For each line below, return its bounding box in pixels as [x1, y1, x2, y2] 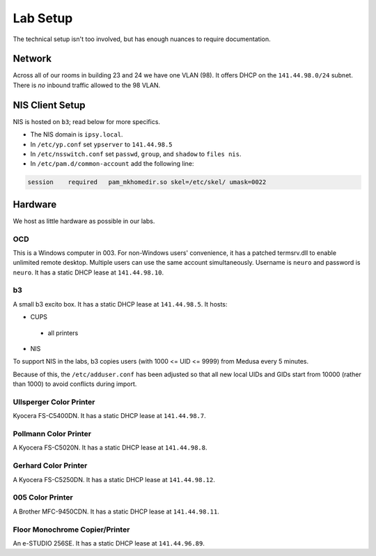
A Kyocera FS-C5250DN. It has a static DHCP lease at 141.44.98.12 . [13, 475, 215, 484]
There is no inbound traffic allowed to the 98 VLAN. [13, 81, 161, 89]
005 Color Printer [13, 493, 73, 502]
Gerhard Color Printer [13, 461, 88, 470]
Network [13, 53, 52, 65]
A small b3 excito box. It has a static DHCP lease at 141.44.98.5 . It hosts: [13, 300, 228, 308]
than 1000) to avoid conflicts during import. [13, 380, 137, 388]
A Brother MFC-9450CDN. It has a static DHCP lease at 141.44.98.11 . [13, 507, 219, 516]
